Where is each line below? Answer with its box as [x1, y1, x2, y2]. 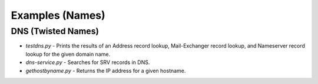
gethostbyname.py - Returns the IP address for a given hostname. [25, 67, 186, 74]
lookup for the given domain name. [25, 51, 111, 58]
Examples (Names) [11, 9, 105, 22]
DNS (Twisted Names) [11, 26, 100, 36]
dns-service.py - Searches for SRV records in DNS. [25, 59, 150, 66]
